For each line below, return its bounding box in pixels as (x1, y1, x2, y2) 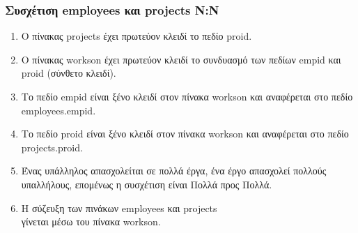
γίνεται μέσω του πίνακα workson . (21, 214, 161, 229)
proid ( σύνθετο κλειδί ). (21, 66, 116, 80)
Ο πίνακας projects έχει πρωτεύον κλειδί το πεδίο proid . (21, 29, 252, 43)
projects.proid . (21, 140, 83, 154)
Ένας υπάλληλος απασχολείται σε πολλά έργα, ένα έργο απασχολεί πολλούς (21, 163, 327, 178)
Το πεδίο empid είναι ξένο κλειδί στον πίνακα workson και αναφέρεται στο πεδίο (21, 89, 353, 103)
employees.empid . (21, 103, 96, 117)
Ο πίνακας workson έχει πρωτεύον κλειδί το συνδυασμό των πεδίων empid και (21, 52, 341, 66)
